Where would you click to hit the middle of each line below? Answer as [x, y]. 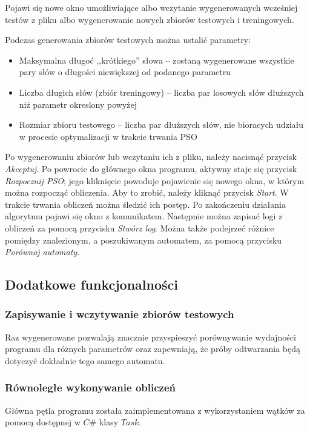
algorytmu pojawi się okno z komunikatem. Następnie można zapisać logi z [144, 216]
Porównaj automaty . [42, 252]
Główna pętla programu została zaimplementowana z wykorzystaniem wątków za [155, 410]
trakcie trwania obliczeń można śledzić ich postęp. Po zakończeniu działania [145, 204]
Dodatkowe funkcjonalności [91, 284]
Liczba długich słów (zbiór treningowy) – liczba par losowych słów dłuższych [161, 92]
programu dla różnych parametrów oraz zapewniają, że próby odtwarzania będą [153, 349]
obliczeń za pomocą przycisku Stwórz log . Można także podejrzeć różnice [140, 228]
